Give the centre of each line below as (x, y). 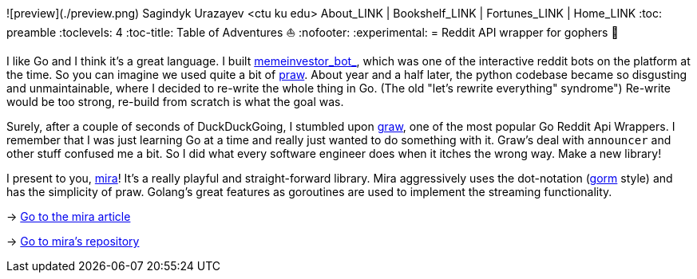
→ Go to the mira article (69, 216)
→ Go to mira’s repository (73, 241)
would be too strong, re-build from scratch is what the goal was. (175, 102)
